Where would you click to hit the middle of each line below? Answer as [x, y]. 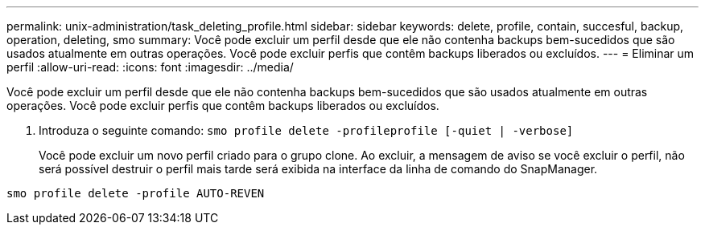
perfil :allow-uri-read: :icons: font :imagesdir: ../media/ [150, 67]
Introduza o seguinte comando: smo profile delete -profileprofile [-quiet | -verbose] [306, 130]
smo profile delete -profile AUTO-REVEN [136, 193]
